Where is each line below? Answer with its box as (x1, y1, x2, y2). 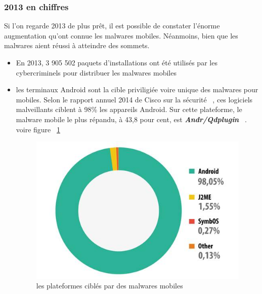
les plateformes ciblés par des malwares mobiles (36, 280, 183, 291)
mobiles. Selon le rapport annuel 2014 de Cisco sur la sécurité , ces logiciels (16, 94, 253, 104)
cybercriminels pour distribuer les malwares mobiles (16, 67, 177, 78)
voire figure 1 (16, 124, 60, 134)
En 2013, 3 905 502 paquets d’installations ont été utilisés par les (16, 57, 217, 67)
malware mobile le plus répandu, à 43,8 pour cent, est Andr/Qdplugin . (16, 114, 247, 124)
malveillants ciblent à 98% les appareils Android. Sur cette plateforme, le (16, 104, 242, 115)
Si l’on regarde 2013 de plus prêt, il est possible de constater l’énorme (4, 20, 220, 31)
